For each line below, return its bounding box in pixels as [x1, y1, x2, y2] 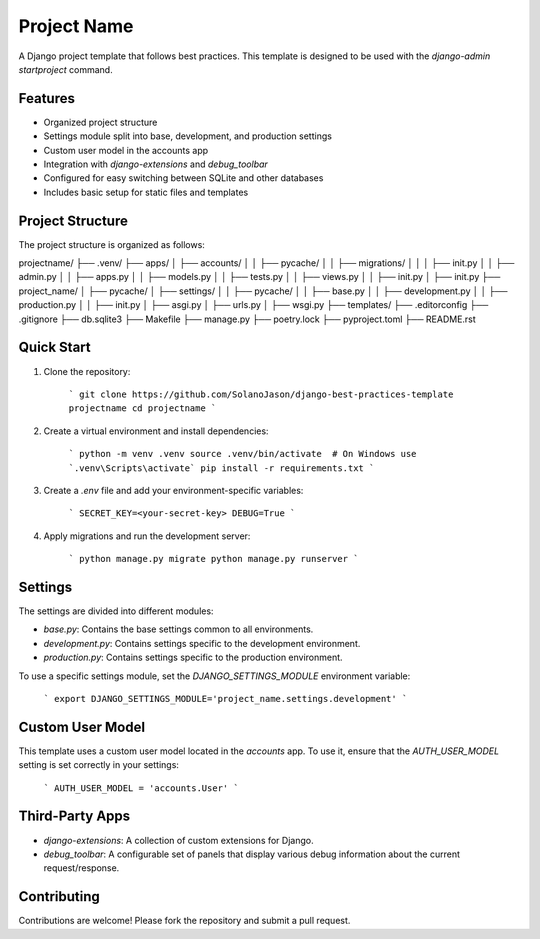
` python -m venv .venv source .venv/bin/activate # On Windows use [68, 448, 417, 460]
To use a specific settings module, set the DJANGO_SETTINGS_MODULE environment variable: [18, 670, 411, 682]
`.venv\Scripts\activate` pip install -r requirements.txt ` [68, 462, 375, 474]
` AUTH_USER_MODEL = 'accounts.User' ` [43, 782, 239, 794]
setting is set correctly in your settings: [18, 759, 180, 771]
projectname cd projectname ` [68, 403, 217, 414]
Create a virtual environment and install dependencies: [43, 425, 269, 437]
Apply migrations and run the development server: [43, 530, 251, 542]
